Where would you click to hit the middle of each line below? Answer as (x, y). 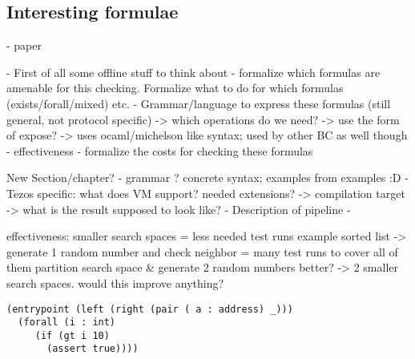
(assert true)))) (93, 349)
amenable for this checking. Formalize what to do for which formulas (175, 88)
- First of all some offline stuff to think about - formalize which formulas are (193, 72)
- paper (24, 45)
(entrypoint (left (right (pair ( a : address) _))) (150, 309)
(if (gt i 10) (72, 335)
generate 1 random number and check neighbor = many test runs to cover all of (202, 251)
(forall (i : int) (67, 323)
